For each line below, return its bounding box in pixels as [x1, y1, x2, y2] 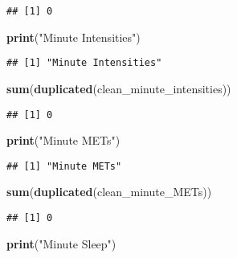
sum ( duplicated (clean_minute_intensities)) [6, 80, 231, 96]
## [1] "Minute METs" [6, 160, 122, 172]
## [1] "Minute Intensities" [6, 57, 162, 69]
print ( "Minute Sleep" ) [6, 235, 116, 252]
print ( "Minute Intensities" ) [6, 28, 141, 45]
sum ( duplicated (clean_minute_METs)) [6, 183, 212, 200]
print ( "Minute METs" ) [6, 132, 121, 149]
